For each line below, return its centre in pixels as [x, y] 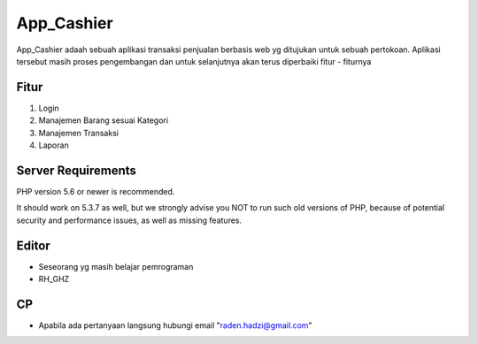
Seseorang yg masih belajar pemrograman [116, 266]
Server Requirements [77, 170]
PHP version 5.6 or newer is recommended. [96, 191]
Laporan [54, 145]
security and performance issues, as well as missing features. [129, 220]
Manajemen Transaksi [79, 133]
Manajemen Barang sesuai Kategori [103, 120]
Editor [33, 245]
